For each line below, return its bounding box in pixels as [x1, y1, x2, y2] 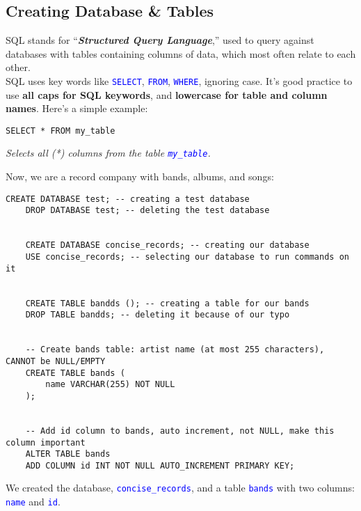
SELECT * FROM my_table [6, 125, 115, 136]
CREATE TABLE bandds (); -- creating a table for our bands [25, 298, 310, 308]
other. [6, 60, 31, 74]
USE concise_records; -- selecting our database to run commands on [25, 252, 349, 262]
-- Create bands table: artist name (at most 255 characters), [25, 345, 325, 355]
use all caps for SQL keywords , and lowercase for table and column [6, 87, 328, 102]
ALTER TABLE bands [25, 449, 111, 459]
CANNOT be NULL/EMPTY [6, 356, 106, 366]
